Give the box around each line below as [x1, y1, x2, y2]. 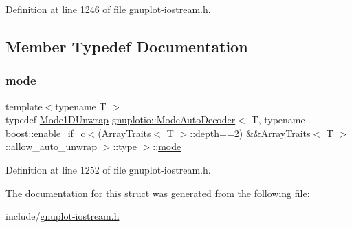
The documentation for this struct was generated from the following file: [5, 185, 310, 200]
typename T [55, 99, 107, 113]
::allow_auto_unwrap [5, 139, 98, 154]
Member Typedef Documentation [5, 35, 248, 56]
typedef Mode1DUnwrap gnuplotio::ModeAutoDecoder [5, 112, 236, 127]
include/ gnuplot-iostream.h [5, 209, 120, 223]
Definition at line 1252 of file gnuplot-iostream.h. [5, 162, 211, 176]
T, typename [251, 112, 305, 127]
